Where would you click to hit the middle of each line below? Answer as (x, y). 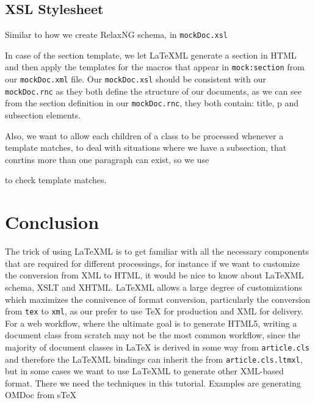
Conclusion (52, 222)
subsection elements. (43, 115)
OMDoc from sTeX (41, 395)
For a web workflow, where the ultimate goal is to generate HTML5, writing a (151, 323)
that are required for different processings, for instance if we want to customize (152, 263)
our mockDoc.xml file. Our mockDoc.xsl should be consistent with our (136, 79)
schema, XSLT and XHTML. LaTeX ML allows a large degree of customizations (154, 287)
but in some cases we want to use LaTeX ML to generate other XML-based (144, 371)
